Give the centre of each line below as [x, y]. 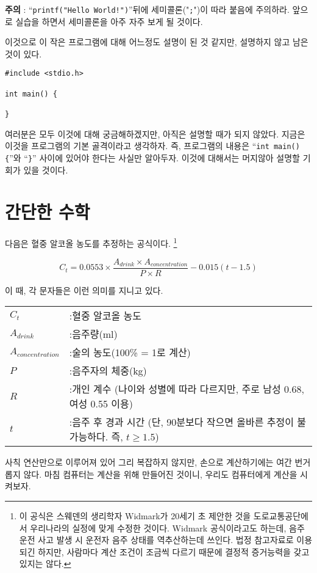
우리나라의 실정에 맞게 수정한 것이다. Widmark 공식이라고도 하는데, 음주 [167, 527]
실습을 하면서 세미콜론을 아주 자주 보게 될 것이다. [109, 21]
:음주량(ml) [93, 334]
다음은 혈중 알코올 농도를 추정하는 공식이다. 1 [91, 242]
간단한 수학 [48, 212]
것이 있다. [23, 53]
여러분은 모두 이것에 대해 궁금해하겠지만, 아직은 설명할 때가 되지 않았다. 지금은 [155, 133]
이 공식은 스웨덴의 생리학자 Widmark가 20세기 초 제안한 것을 [135, 516]
